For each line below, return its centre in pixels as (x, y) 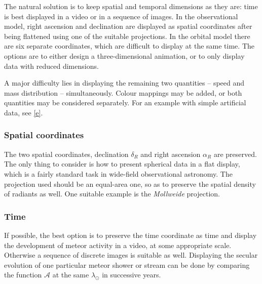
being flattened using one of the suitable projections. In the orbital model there (127, 36)
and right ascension (171, 154)
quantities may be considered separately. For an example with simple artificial (125, 103)
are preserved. (235, 154)
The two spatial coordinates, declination (66, 154)
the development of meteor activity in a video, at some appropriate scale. (118, 245)
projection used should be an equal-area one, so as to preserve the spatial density (130, 184)
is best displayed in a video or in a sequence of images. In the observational (121, 16)
